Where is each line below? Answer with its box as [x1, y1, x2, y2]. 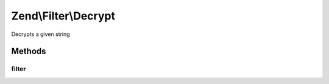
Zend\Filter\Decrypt [11, 9, 116, 23]
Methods [11, 46, 46, 57]
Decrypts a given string [11, 30, 70, 38]
